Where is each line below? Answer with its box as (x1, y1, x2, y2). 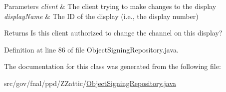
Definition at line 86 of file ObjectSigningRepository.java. (4, 44, 179, 54)
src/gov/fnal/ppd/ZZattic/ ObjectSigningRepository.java (4, 77, 177, 88)
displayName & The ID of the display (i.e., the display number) (4, 10, 199, 21)
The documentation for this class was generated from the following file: (4, 61, 221, 71)
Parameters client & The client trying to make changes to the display (4, 1, 217, 11)
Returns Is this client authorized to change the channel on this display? (4, 27, 223, 38)
